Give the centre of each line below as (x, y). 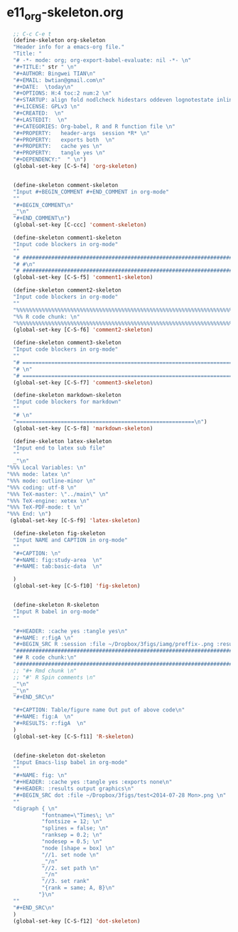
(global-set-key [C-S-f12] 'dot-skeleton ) (77, 921)
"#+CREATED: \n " (39, 113)
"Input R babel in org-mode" (56, 611)
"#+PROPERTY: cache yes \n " (58, 147)
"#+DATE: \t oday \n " (43, 87)
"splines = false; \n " (75, 828)
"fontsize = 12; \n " (72, 822)
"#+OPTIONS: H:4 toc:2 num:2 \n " (63, 93)
